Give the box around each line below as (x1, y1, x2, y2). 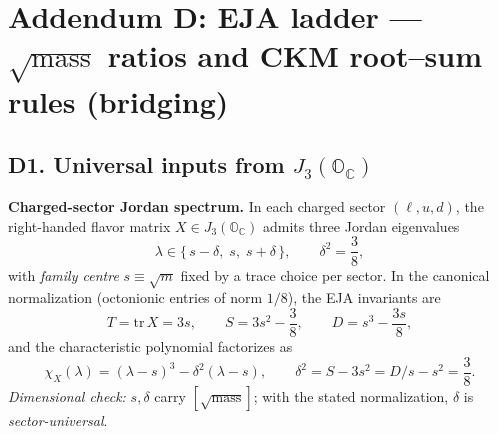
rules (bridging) (8, 80, 229, 121)
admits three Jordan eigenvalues (262, 215, 460, 236)
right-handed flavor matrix (8, 215, 171, 236)
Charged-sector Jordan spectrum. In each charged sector (8, 196, 386, 217)
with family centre (8, 264, 119, 285)
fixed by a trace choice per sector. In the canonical (180, 264, 490, 285)
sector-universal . (8, 409, 108, 430)
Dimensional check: (8, 385, 126, 406)
